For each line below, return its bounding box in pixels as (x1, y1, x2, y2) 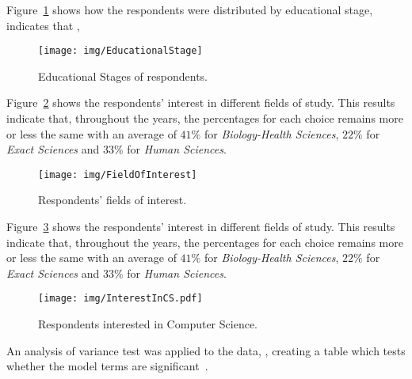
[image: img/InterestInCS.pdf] (38, 293, 203, 305)
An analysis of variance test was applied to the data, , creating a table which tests (6, 342, 406, 358)
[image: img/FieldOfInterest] (38, 169, 197, 180)
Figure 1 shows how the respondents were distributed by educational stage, (6, 2, 373, 17)
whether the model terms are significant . (6, 358, 208, 374)
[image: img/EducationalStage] (38, 45, 203, 57)
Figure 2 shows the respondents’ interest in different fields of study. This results (6, 94, 395, 111)
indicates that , (6, 17, 80, 33)
